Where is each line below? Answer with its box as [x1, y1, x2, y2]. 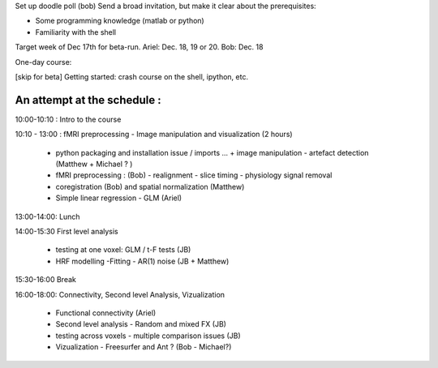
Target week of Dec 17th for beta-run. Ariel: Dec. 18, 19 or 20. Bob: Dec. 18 [15, 42, 264, 52]
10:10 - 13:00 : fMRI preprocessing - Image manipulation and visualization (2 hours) [15, 130, 293, 139]
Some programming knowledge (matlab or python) [35, 16, 204, 26]
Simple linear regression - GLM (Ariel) [55, 193, 182, 203]
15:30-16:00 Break [15, 275, 77, 285]
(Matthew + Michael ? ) [55, 159, 133, 169]
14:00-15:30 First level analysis [15, 226, 119, 236]
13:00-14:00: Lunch [15, 212, 80, 221]
